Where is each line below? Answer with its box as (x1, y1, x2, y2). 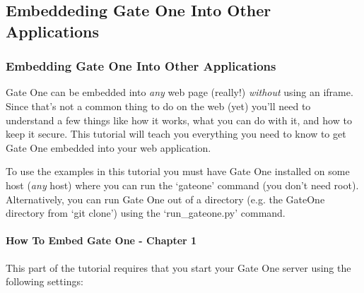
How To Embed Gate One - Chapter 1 (6, 233, 197, 248)
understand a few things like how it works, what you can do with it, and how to (6, 112, 352, 127)
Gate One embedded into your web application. (6, 140, 211, 155)
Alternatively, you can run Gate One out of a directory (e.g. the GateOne (6, 191, 325, 206)
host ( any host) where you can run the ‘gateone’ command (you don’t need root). (6, 177, 359, 192)
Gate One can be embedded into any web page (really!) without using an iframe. (6, 85, 353, 100)
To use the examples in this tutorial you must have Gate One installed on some (6, 164, 350, 179)
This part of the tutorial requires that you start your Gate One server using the (6, 260, 351, 275)
